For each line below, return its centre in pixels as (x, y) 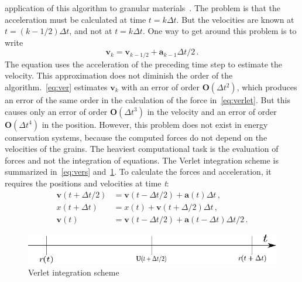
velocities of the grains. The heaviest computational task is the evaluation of (142, 149)
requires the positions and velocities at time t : (87, 183)
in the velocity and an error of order (212, 111)
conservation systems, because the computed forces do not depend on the (136, 137)
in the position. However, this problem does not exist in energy (155, 124)
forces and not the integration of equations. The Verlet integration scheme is (142, 160)
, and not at (91, 31)
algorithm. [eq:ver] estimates (56, 87)
